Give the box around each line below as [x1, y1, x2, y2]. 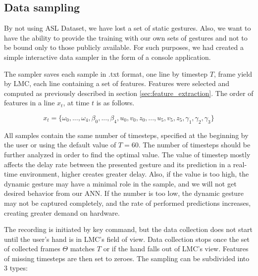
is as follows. [96, 97, 135, 108]
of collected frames [4, 243, 60, 254]
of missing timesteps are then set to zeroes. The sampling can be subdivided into [4, 253, 250, 263]
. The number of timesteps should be [138, 139, 251, 150]
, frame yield [213, 68, 252, 79]
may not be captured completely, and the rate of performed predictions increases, [4, 197, 251, 208]
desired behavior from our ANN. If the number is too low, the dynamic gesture [4, 188, 244, 198]
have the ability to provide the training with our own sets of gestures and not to [4, 32, 248, 43]
